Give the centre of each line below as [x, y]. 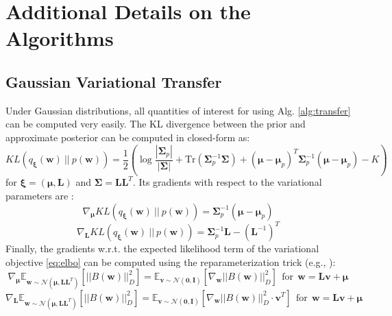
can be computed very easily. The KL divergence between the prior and [156, 124]
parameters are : [40, 196]
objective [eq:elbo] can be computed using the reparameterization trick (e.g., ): [171, 262]
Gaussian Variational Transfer [114, 81]
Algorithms [60, 38]
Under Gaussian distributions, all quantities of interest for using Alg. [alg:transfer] [178, 110]
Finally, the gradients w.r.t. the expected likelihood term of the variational [162, 248]
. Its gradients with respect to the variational [227, 182]
